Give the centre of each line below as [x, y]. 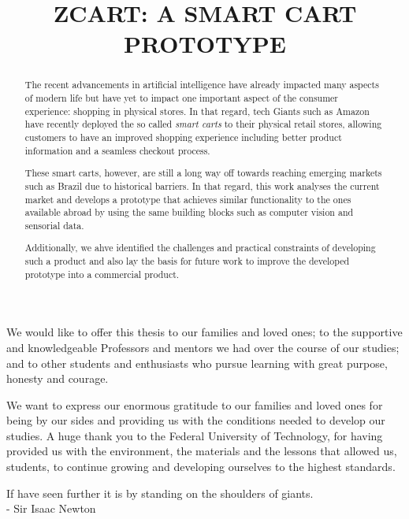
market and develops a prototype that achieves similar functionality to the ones [188, 199]
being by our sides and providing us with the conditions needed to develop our [196, 420]
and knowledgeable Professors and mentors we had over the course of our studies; [203, 347]
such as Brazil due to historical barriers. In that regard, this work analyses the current [202, 185]
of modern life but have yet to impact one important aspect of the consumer [182, 98]
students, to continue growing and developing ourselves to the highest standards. [201, 467]
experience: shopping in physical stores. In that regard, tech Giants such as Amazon [197, 111]
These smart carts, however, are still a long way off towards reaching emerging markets [203, 173]
